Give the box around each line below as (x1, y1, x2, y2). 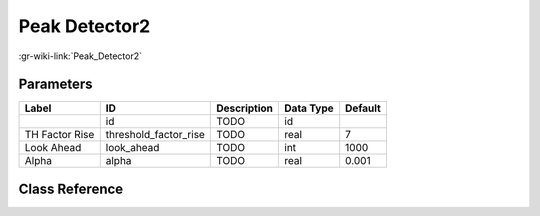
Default (345, 101, 382, 115)
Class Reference (18, 180, 124, 197)
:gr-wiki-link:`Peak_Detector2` (18, 50, 143, 62)
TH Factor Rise (24, 128, 95, 142)
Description (216, 101, 274, 115)
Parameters (18, 76, 93, 93)
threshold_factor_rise (105, 128, 205, 142)
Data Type (284, 101, 334, 115)
